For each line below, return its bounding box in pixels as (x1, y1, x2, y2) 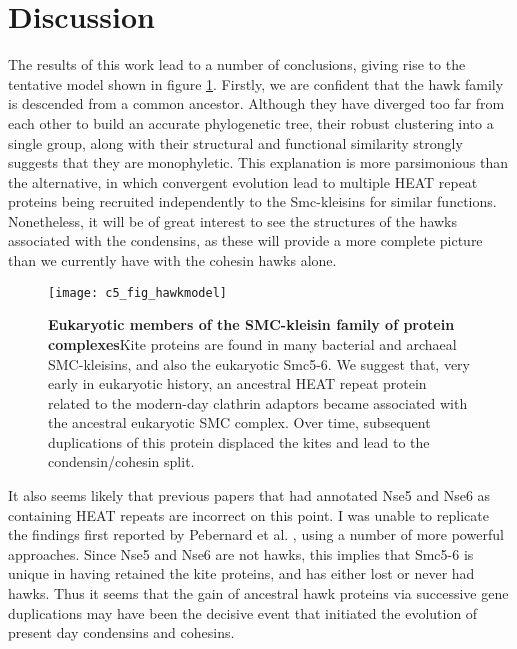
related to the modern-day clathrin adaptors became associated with (48, 392, 468, 413)
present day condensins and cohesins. (8, 622, 235, 643)
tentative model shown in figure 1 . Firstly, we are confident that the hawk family (8, 73, 504, 94)
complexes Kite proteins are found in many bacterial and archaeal (48, 333, 457, 354)
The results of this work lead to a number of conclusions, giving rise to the (8, 54, 466, 75)
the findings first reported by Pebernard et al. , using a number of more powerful (8, 524, 504, 545)
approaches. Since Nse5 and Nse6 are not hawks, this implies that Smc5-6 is (8, 543, 474, 564)
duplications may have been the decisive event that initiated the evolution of (8, 602, 478, 623)
